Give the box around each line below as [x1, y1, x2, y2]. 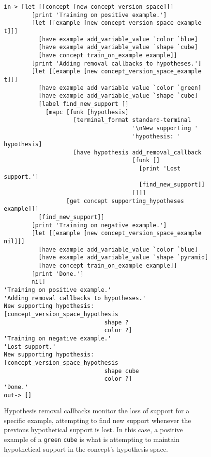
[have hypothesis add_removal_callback [73, 149, 202, 156]
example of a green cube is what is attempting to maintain [4, 434, 180, 444]
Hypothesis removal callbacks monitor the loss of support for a [4, 406, 190, 416]
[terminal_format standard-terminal [73, 117, 191, 124]
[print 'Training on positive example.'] [31, 11, 167, 18]
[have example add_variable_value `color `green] [38, 84, 202, 91]
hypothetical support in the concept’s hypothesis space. [4, 443, 168, 454]
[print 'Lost [139, 165, 181, 172]
